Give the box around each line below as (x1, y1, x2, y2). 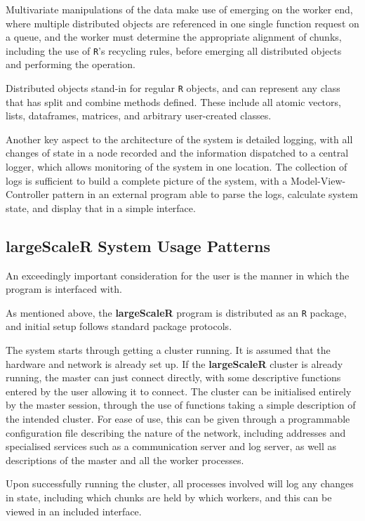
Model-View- (290, 173, 346, 187)
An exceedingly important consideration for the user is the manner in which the (6, 268, 350, 282)
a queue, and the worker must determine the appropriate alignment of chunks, (6, 29, 342, 44)
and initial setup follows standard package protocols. (6, 319, 232, 334)
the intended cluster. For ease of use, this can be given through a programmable (6, 411, 350, 426)
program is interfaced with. (6, 282, 122, 296)
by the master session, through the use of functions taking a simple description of (6, 397, 356, 412)
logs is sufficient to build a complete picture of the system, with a (6, 173, 288, 187)
